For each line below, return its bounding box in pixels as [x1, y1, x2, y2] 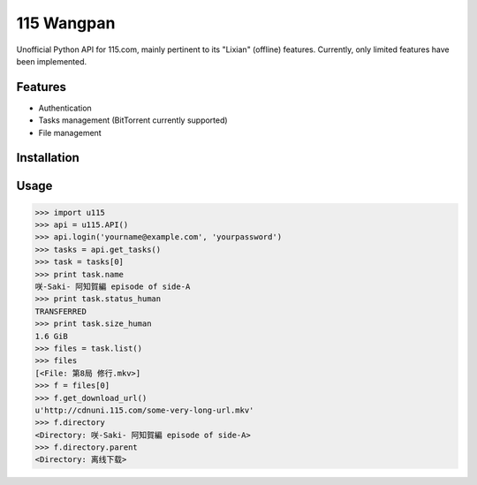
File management [38, 127, 102, 138]
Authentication [38, 102, 92, 113]
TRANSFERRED [34, 306, 87, 316]
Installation [16, 150, 79, 165]
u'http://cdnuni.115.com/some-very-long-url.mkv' [34, 405, 254, 415]
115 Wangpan [16, 13, 116, 33]
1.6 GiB [34, 331, 68, 341]
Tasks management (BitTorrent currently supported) [38, 115, 229, 125]
